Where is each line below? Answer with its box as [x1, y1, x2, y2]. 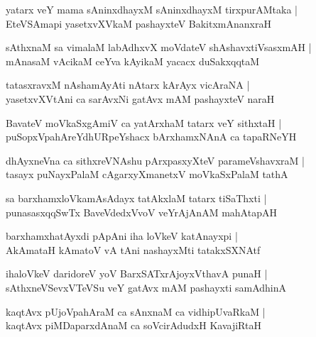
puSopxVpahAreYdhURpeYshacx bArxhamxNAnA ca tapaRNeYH [6, 129, 297, 144]
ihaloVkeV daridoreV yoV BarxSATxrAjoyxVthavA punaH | [6, 266, 268, 281]
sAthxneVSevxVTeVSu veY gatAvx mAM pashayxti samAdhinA [6, 280, 286, 294]
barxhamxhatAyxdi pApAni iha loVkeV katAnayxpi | [6, 228, 238, 243]
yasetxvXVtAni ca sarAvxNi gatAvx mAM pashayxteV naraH [6, 91, 275, 106]
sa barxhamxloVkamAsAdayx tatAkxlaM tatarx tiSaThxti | [6, 190, 267, 205]
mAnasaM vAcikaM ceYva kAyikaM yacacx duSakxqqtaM [6, 53, 260, 68]
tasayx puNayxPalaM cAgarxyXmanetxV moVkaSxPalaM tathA [6, 167, 288, 182]
